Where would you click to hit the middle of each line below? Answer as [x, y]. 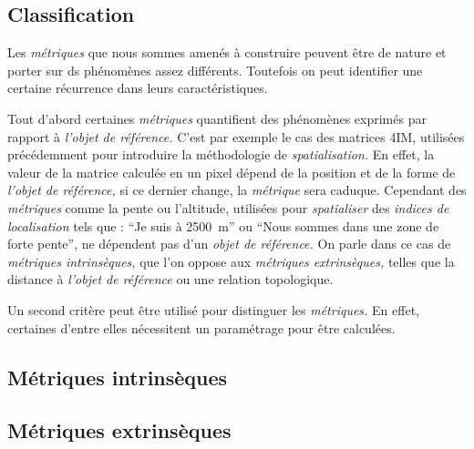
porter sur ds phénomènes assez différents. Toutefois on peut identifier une [215, 70]
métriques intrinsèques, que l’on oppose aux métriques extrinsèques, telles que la [231, 261]
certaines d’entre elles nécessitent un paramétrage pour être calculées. [201, 327]
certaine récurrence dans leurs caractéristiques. [138, 88]
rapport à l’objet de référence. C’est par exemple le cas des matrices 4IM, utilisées [236, 136]
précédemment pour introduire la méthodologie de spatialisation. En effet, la [221, 154]
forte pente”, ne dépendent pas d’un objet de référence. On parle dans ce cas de [229, 244]
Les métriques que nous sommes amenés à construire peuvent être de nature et [227, 52]
